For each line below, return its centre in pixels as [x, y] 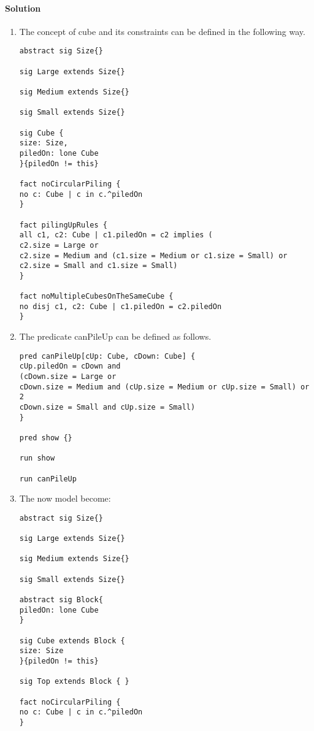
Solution [23, 8]
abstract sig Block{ [61, 600]
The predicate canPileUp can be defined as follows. [115, 336]
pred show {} [46, 438]
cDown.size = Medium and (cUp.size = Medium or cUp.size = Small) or [164, 387]
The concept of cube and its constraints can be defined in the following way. [162, 31]
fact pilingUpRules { [63, 225]
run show [37, 458]
